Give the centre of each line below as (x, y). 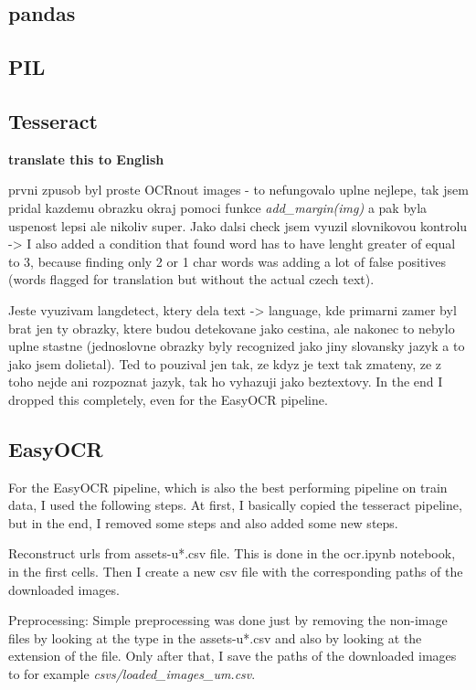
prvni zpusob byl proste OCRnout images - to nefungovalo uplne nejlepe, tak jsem (238, 190)
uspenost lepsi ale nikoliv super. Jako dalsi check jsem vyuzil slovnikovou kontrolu (238, 225)
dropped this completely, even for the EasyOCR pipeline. (168, 399)
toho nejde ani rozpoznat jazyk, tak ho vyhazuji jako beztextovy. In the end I (226, 382)
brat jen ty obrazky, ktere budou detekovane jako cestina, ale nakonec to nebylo (232, 328)
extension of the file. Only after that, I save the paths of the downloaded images (233, 656)
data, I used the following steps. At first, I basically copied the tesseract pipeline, (235, 505)
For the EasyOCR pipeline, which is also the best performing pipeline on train (228, 487)
